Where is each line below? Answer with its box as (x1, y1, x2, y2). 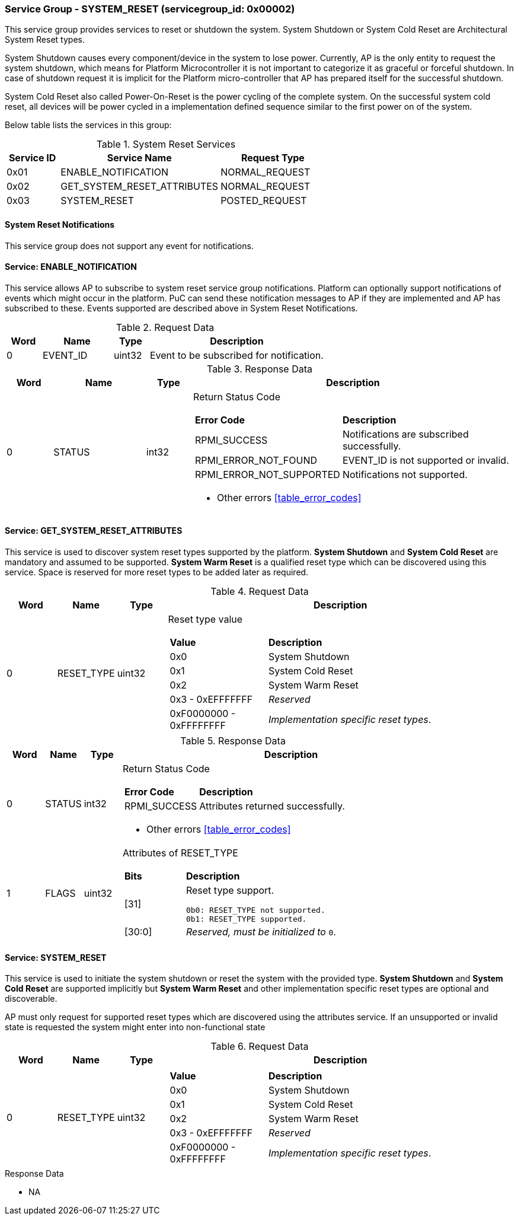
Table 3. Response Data (206, 362, 313, 375)
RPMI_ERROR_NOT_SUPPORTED (195, 468, 340, 480)
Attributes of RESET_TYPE (123, 847, 238, 859)
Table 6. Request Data (210, 1040, 309, 1053)
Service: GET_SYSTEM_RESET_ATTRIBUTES (5, 525, 183, 536)
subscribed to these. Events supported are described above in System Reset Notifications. (5, 302, 358, 313)
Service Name (107, 152, 172, 164)
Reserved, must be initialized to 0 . (186, 926, 336, 938)
